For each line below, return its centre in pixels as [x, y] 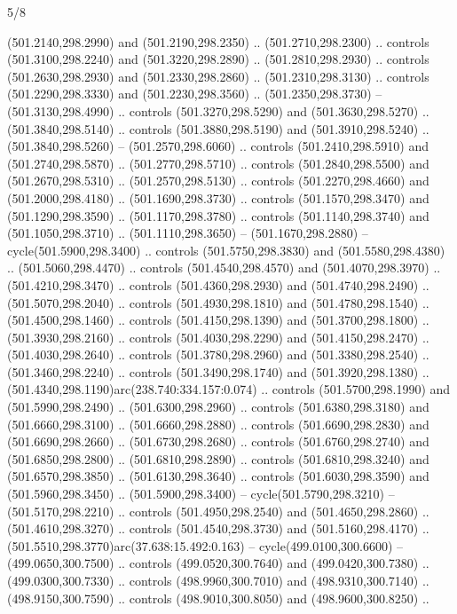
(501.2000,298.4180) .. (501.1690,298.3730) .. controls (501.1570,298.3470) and [218, 197]
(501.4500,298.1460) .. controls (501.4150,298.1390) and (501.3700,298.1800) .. [218, 320]
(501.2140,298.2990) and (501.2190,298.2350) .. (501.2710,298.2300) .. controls [218, 41]
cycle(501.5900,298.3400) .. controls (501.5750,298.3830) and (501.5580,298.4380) [226, 250]
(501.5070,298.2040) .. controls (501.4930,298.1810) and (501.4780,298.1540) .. [218, 302]
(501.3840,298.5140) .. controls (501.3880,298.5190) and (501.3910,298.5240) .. [218, 128]
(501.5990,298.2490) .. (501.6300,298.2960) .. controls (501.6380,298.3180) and [218, 407]
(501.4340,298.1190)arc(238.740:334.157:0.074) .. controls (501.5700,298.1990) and [229, 389]
